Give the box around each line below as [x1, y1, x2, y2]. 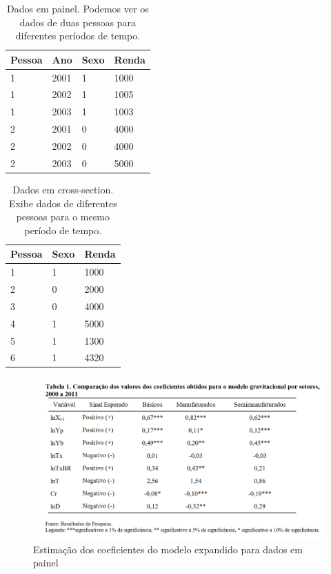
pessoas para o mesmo [16, 209, 110, 224]
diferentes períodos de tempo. [15, 28, 141, 43]
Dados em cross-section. [12, 182, 114, 196]
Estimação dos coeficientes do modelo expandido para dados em [33, 542, 303, 556]
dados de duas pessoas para [19, 15, 136, 29]
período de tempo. [24, 222, 102, 237]
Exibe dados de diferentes [8, 195, 117, 210]
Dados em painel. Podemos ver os [7, 1, 149, 15]
